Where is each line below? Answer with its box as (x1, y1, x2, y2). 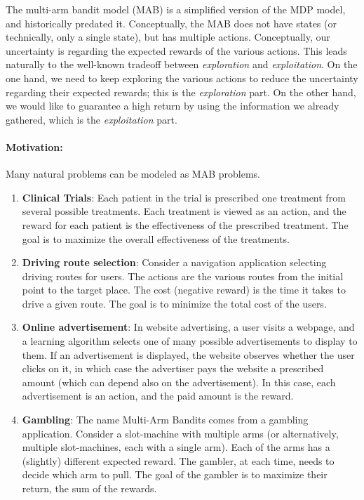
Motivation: (6, 139, 63, 154)
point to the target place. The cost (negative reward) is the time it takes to (22, 282, 346, 297)
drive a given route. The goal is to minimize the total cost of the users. (22, 296, 327, 310)
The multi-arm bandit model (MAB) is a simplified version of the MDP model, (6, 2, 346, 16)
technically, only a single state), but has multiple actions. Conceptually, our (6, 29, 330, 44)
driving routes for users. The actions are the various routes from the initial (22, 268, 344, 283)
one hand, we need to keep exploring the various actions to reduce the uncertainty (6, 70, 358, 85)
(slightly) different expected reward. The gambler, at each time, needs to (22, 453, 335, 468)
